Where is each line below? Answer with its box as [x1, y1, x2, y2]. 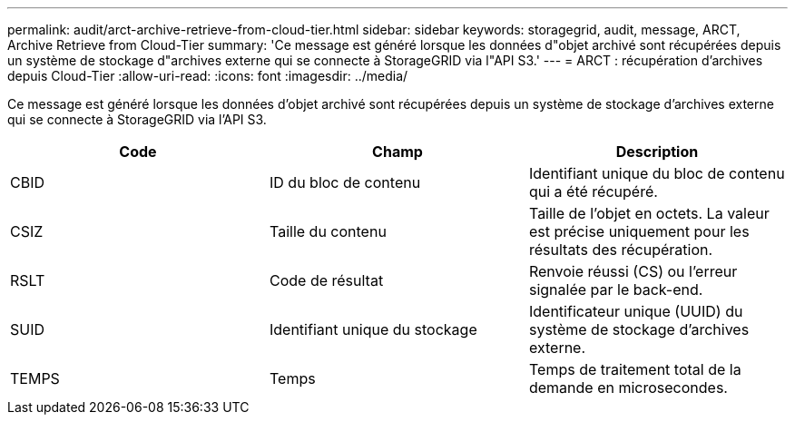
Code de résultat [269, 271, 384, 290]
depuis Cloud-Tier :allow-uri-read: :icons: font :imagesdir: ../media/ [7, 68, 408, 83]
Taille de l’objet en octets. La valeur [528, 204, 770, 222]
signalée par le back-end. [528, 280, 703, 299]
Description [615, 142, 699, 161]
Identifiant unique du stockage [269, 320, 477, 339]
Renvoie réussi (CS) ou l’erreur [528, 262, 738, 280]
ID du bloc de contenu [269, 173, 421, 191]
